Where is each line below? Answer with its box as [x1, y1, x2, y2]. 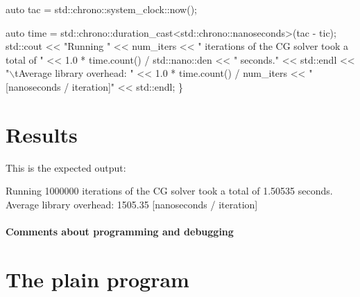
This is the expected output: [6, 160, 126, 174]
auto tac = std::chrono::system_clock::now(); [6, 2, 197, 16]
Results [6, 120, 78, 148]
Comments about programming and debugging [6, 224, 234, 239]
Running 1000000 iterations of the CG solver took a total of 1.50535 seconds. [6, 183, 333, 198]
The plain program [6, 264, 189, 293]
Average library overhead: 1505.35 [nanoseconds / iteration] [6, 197, 258, 211]
